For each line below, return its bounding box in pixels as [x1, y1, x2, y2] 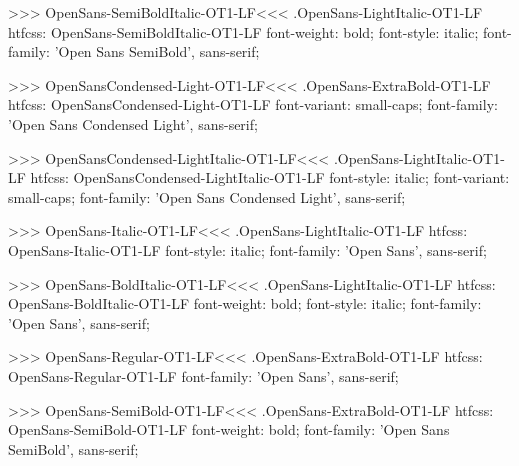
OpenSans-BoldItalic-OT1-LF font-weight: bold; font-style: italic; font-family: [8, 293, 482, 314]
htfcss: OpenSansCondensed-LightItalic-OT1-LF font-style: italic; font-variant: [30, 167, 510, 188]
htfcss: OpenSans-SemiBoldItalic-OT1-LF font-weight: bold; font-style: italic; [8, 21, 479, 42]
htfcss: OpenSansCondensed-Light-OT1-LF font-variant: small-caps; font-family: [8, 94, 498, 115]
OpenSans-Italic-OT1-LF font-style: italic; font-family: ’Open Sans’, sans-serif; [8, 239, 487, 260]
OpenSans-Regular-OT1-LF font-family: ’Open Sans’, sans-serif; [8, 365, 399, 386]
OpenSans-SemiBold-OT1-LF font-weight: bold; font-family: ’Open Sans [8, 419, 450, 440]
